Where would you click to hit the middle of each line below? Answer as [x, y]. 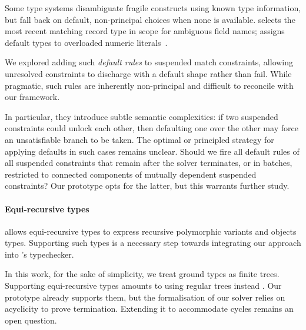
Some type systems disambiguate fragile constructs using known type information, [153, 8]
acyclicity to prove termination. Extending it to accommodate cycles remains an [149, 309]
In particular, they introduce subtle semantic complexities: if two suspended [142, 116]
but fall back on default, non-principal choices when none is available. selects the [150, 19]
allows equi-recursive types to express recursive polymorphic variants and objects [151, 231]
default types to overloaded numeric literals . [86, 42]
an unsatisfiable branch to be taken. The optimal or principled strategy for [139, 139]
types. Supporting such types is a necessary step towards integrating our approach [153, 243]
